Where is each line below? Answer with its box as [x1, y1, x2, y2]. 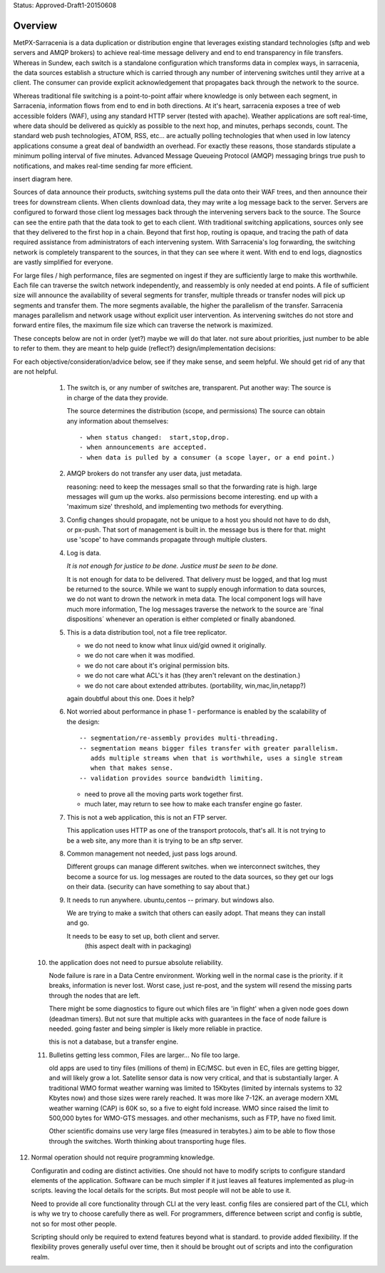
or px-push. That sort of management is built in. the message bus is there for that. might [66, 525, 326, 534]
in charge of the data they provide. [66, 393, 169, 402]
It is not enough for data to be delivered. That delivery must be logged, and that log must [66, 575, 327, 583]
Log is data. [66, 548, 101, 557]
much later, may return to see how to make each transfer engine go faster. [84, 800, 302, 808]
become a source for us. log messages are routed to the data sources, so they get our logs [66, 872, 334, 881]
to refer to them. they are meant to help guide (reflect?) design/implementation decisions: [13, 344, 276, 353]
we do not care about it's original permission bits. [84, 661, 230, 670]
